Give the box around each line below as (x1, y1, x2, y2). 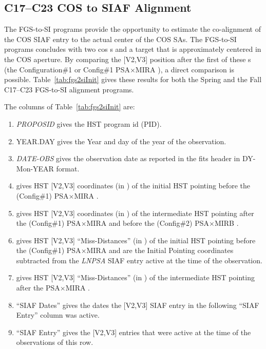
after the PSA (16, 282, 60, 293)
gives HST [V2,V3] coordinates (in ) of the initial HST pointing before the (16, 180, 251, 191)
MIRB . (214, 218, 239, 228)
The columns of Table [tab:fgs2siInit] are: (4, 101, 135, 112)
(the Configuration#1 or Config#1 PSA (4, 64, 130, 74)
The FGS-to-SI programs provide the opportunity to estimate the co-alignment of (4, 24, 261, 34)
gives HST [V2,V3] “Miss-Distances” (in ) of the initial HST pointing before (16, 235, 256, 245)
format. (56, 163, 80, 173)
